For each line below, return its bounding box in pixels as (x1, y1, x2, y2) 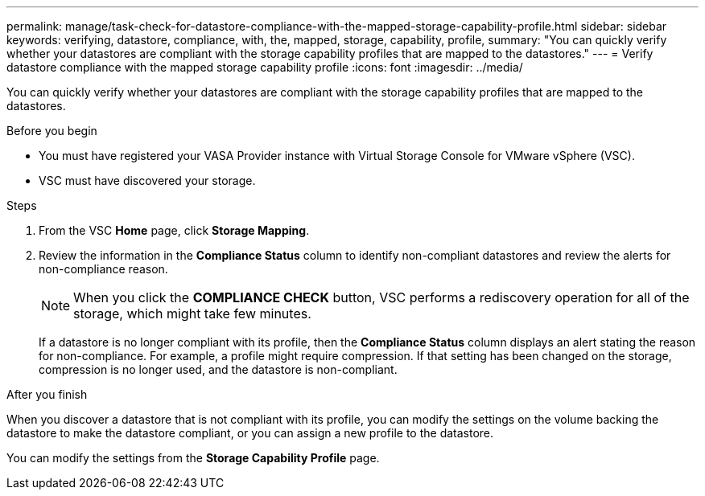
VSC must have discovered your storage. (39, 174, 256, 187)
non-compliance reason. (39, 262, 168, 276)
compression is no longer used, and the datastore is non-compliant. (39, 363, 398, 376)
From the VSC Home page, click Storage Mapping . (39, 223, 310, 237)
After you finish (6, 387, 88, 401)
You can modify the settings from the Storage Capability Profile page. (6, 451, 380, 465)
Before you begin (6, 124, 97, 137)
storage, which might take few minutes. (73, 305, 311, 322)
